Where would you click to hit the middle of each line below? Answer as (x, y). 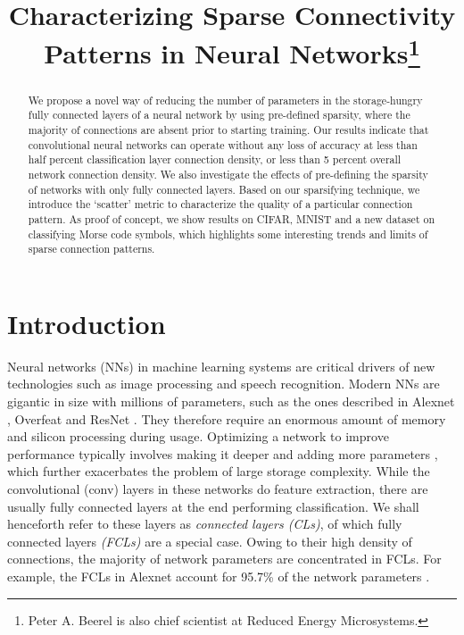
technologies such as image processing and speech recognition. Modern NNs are (224, 384)
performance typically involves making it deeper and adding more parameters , (223, 453)
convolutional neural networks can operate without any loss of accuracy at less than (223, 144)
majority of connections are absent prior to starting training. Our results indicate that (228, 130)
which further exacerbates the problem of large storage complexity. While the (219, 471)
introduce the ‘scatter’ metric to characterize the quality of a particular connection (220, 204)
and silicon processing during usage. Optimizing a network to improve (198, 436)
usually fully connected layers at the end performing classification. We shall (213, 506)
